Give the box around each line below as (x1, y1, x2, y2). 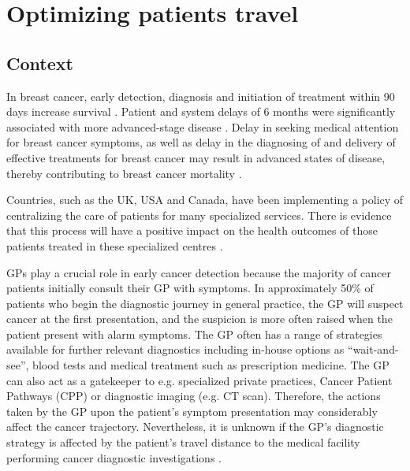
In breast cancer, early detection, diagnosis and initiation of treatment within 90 (6, 87, 395, 104)
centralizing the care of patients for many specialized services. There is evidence (6, 206, 392, 223)
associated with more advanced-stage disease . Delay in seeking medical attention (6, 118, 399, 135)
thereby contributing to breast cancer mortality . (6, 165, 242, 181)
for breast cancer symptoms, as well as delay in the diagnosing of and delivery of (6, 134, 396, 150)
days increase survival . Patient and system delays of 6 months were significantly (6, 103, 396, 120)
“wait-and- (348, 341, 399, 358)
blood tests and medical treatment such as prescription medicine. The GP (32, 357, 389, 373)
